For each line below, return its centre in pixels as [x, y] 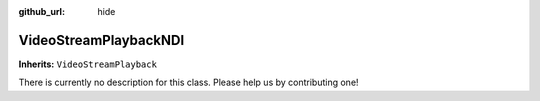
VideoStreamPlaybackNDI [101, 40]
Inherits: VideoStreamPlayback [87, 64]
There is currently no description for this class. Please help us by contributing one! [188, 82]
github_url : [41, 11]
